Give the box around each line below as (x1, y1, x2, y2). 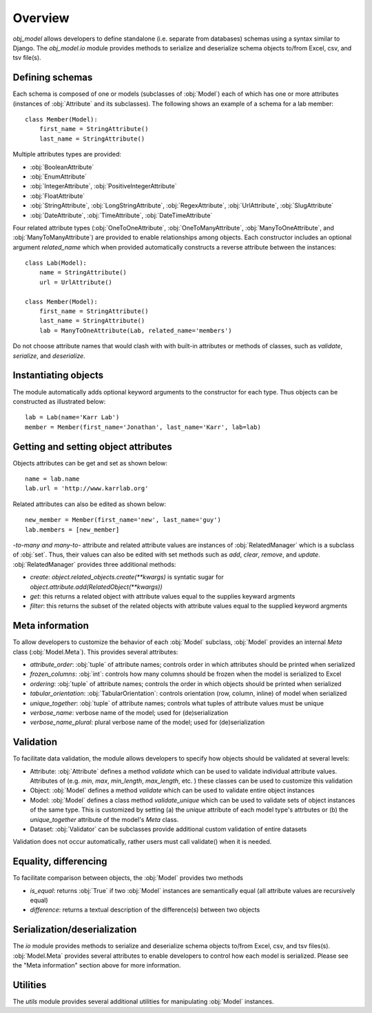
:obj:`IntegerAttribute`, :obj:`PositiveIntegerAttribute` (30, 182, 177, 190)
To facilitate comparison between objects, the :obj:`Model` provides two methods (12, 874, 244, 882)
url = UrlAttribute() (39, 278, 113, 286)
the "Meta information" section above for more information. (12, 961, 181, 970)
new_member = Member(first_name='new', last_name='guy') (25, 516, 222, 524)
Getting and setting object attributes (12, 441, 172, 452)
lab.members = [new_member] (25, 525, 120, 534)
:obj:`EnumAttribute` (30, 172, 87, 181)
